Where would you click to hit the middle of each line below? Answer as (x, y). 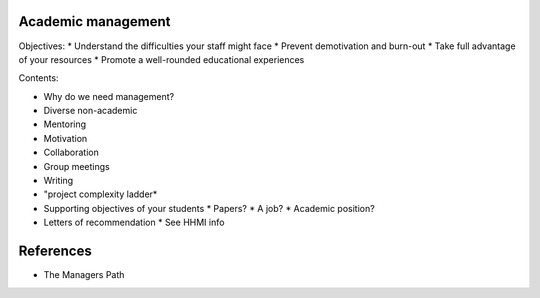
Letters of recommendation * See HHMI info (134, 222)
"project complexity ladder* (100, 194)
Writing (58, 181)
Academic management (94, 21)
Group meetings (76, 166)
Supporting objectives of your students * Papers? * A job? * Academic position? (209, 208)
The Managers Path (84, 275)
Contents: (38, 78)
